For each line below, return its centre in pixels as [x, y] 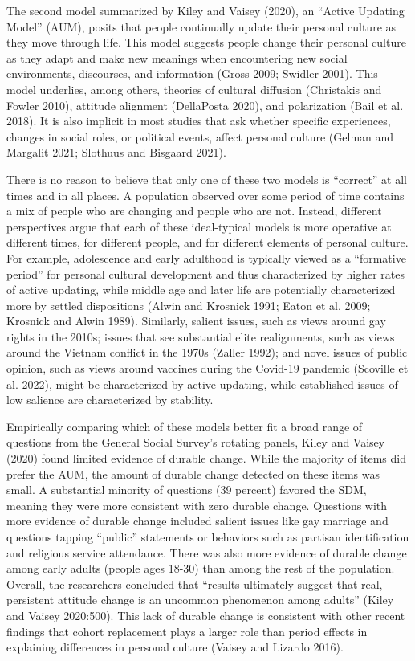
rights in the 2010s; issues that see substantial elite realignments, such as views [201, 336]
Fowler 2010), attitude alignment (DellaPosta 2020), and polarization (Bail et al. [205, 105]
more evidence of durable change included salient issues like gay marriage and [197, 521]
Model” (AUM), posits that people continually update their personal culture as [201, 26]
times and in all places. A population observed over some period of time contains [205, 195]
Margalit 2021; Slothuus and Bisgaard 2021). [116, 152]
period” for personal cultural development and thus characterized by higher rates [206, 273]
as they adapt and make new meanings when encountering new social [177, 57]
